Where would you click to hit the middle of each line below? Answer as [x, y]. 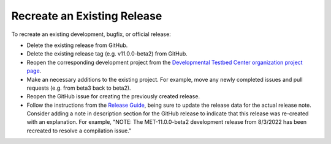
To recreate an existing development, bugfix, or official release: [91, 34]
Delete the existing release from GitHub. [77, 45]
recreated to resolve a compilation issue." [79, 131]
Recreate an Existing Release [87, 16]
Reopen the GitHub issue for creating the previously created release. [113, 96]
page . [34, 71]
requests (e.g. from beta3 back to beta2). [79, 88]
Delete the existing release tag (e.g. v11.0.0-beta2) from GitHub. [107, 54]
